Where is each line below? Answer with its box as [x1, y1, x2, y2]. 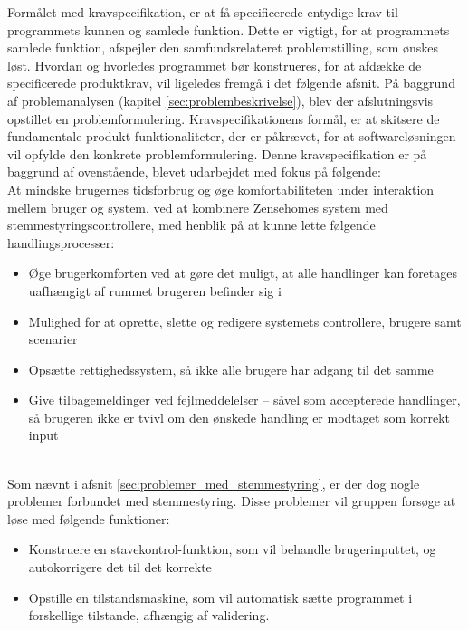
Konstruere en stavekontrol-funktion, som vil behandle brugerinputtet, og [28, 539, 436, 558]
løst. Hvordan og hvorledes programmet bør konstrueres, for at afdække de [7, 55, 422, 74]
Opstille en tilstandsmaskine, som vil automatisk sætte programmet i [28, 587, 413, 606]
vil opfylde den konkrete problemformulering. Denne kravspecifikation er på [7, 144, 427, 163]
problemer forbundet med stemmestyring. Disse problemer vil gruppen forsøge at [7, 492, 456, 511]
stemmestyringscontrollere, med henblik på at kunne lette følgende [7, 215, 376, 234]
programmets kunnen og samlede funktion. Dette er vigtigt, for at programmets [7, 20, 450, 39]
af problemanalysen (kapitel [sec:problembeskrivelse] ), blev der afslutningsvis [7, 91, 434, 110]
